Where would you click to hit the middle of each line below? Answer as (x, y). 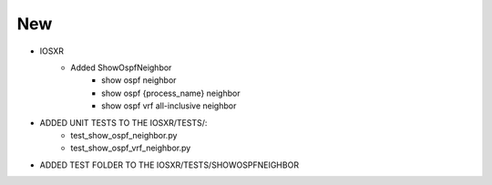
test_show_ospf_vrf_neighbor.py (131, 148)
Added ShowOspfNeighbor (121, 67)
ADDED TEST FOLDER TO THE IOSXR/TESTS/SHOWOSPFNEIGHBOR (169, 165)
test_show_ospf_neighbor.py (124, 135)
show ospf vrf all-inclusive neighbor (169, 106)
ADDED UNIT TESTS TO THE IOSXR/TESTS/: (123, 122)
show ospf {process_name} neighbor (171, 93)
